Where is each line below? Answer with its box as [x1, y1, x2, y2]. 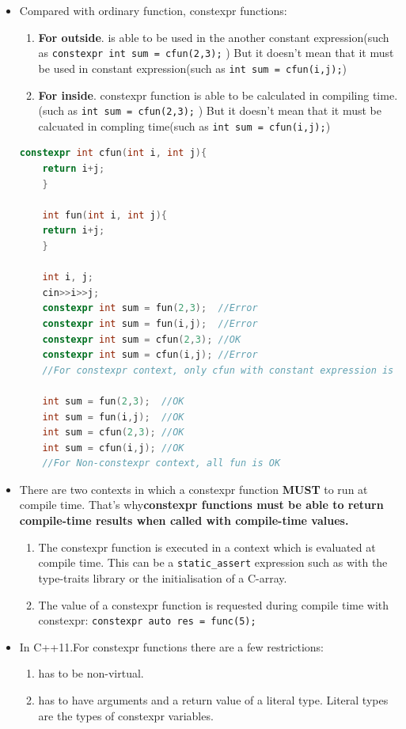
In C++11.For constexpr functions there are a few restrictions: [19, 638, 324, 655]
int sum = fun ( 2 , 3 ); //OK [42, 395, 184, 407]
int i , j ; [42, 271, 93, 283]
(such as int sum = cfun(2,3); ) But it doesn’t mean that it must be [38, 102, 381, 119]
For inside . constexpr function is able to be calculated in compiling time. [38, 86, 398, 103]
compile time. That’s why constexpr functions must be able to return [19, 496, 384, 513]
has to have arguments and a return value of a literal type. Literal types [38, 691, 389, 708]
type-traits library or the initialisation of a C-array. [38, 569, 287, 586]
